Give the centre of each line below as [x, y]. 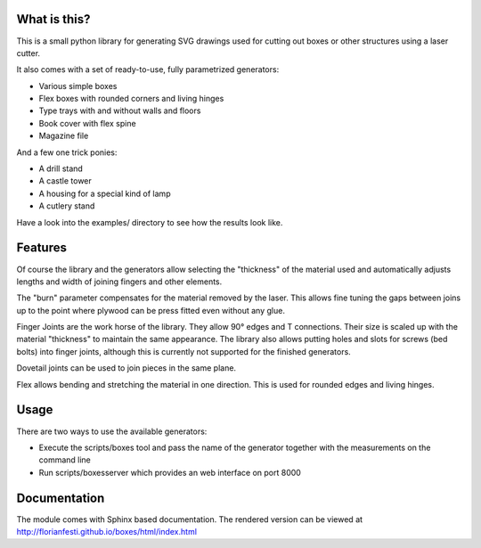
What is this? [53, 19]
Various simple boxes [78, 86]
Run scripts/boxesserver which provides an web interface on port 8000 [170, 472]
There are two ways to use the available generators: [112, 431]
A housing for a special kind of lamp [105, 193]
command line [65, 460]
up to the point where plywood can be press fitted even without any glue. [151, 310]
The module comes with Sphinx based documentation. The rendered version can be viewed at [190, 519]
